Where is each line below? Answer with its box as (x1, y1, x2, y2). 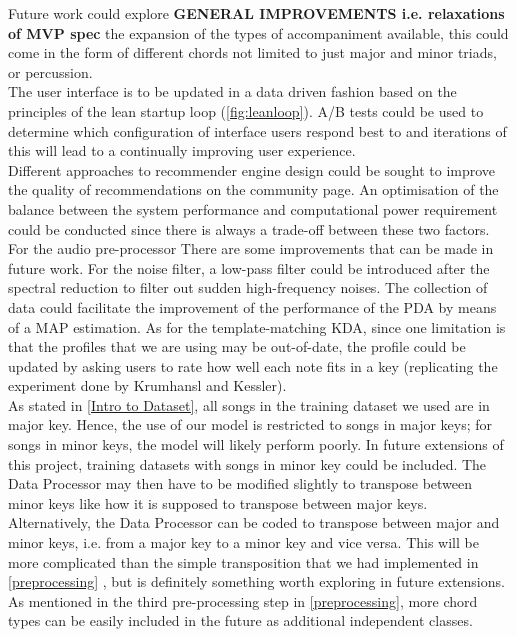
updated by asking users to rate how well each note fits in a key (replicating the (8, 355, 498, 376)
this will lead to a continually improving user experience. (8, 140, 356, 161)
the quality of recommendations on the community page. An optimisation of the (8, 179, 499, 200)
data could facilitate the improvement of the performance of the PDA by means (8, 296, 497, 317)
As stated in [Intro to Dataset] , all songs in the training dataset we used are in (8, 394, 490, 415)
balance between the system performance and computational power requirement (8, 198, 498, 219)
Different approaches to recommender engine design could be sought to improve (8, 159, 496, 180)
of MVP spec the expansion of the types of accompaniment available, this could (8, 22, 509, 43)
